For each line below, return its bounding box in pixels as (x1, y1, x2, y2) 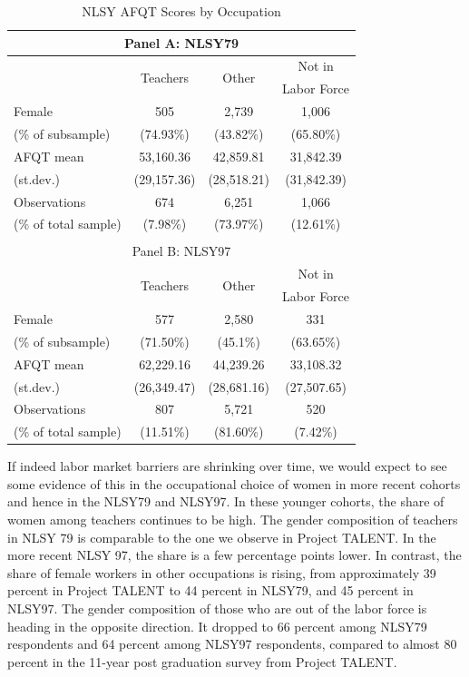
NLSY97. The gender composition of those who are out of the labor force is (7, 599, 427, 618)
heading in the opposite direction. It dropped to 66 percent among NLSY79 (7, 616, 427, 635)
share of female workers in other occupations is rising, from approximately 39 (7, 563, 436, 582)
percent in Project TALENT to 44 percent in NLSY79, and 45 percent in (7, 581, 414, 600)
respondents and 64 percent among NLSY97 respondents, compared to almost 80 (7, 634, 457, 653)
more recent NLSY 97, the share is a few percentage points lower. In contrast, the (7, 545, 462, 564)
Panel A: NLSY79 (124, 33, 239, 52)
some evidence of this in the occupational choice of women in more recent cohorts (7, 474, 461, 493)
